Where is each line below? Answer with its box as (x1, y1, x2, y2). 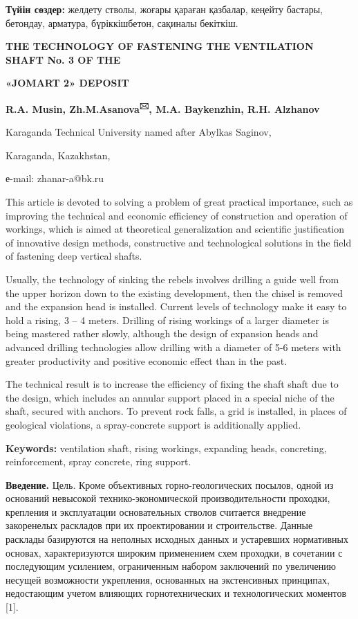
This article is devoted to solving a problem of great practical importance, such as (6, 195, 353, 208)
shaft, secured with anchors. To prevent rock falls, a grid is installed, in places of (6, 404, 347, 418)
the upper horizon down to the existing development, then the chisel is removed (6, 285, 343, 300)
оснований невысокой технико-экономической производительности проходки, (6, 491, 330, 505)
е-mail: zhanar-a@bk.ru (6, 171, 104, 186)
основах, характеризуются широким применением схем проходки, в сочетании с (6, 545, 343, 559)
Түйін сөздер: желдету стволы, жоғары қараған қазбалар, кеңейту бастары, (6, 2, 323, 16)
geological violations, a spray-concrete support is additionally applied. (6, 417, 301, 431)
